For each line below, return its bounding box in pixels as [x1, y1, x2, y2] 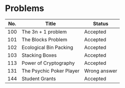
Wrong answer [84, 67, 117, 74]
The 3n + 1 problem [21, 28, 67, 35]
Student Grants [21, 75, 56, 82]
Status [93, 20, 109, 27]
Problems [5, 3, 44, 14]
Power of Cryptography [21, 60, 75, 66]
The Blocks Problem [21, 36, 68, 43]
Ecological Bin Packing [21, 44, 73, 50]
